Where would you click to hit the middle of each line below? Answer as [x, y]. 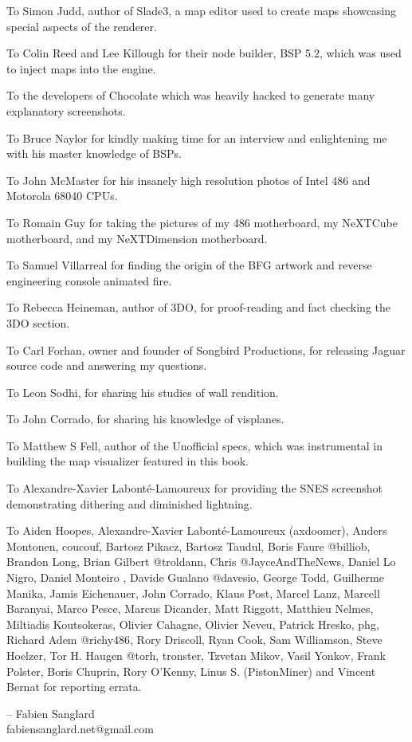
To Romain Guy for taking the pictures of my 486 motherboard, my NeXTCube [202, 222]
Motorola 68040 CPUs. [62, 196]
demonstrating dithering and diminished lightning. [129, 503]
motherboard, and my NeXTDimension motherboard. [137, 238]
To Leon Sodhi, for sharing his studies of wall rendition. [143, 392]
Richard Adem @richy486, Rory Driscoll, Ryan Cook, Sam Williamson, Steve [194, 640]
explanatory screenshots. [66, 110]
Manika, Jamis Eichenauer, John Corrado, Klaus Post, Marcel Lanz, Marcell [193, 593]
